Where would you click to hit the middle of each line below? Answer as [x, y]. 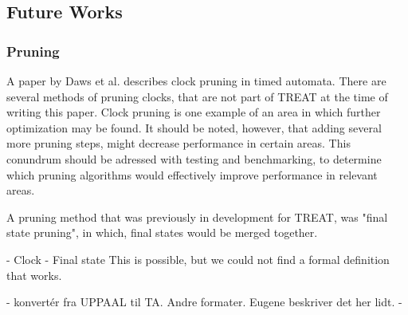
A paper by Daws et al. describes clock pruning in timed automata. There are [196, 81]
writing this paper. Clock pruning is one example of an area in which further [194, 112]
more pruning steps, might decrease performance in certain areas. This [178, 143]
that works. [34, 275]
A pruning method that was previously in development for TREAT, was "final [197, 217]
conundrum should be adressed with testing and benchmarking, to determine [194, 158]
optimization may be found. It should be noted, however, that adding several [194, 127]
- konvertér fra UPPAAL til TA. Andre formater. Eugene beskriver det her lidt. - [204, 302]
